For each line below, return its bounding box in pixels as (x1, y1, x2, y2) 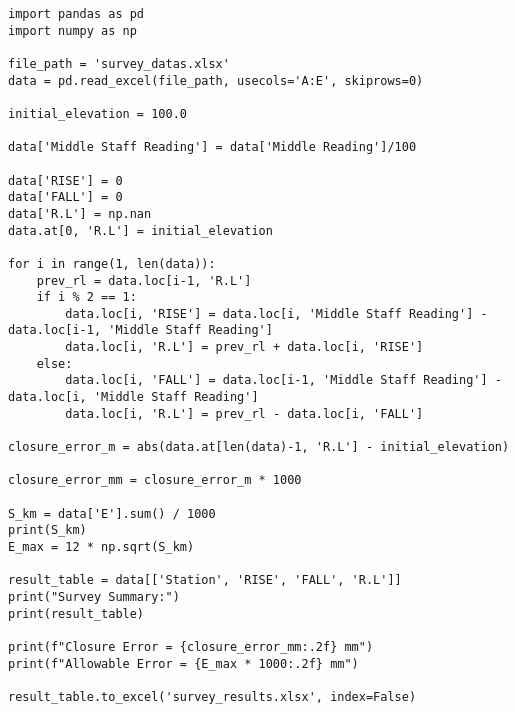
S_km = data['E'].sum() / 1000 (8, 506, 216, 521)
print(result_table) (8, 606, 145, 621)
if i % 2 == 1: (36, 290, 137, 305)
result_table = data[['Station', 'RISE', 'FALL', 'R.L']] (8, 573, 402, 588)
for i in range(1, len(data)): (8, 256, 216, 271)
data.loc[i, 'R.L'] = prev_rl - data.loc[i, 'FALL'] (65, 406, 424, 421)
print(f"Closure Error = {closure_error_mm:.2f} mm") (8, 639, 374, 654)
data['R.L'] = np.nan (8, 206, 152, 221)
